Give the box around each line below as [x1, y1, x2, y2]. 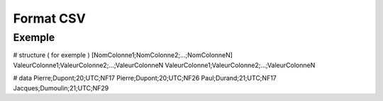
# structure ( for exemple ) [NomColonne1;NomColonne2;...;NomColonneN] [13, 51, 233, 59]
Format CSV [13, 11, 87, 26]
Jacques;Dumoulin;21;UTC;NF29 [13, 83, 109, 92]
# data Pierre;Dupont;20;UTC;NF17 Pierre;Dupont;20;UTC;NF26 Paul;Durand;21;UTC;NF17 [13, 74, 277, 83]
